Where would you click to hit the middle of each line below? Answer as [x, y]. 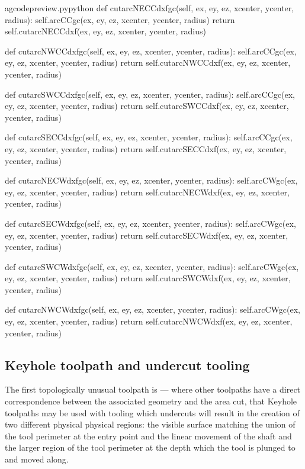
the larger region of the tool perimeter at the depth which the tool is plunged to [150, 447]
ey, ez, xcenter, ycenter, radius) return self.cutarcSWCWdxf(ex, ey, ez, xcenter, [148, 278]
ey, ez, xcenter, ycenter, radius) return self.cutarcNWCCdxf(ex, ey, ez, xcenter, [148, 62]
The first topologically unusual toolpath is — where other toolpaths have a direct [153, 389]
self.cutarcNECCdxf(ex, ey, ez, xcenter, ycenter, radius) [106, 31]
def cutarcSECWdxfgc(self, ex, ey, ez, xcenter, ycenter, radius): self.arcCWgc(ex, [150, 223]
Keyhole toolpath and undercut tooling [127, 364]
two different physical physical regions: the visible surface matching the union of [150, 424]
